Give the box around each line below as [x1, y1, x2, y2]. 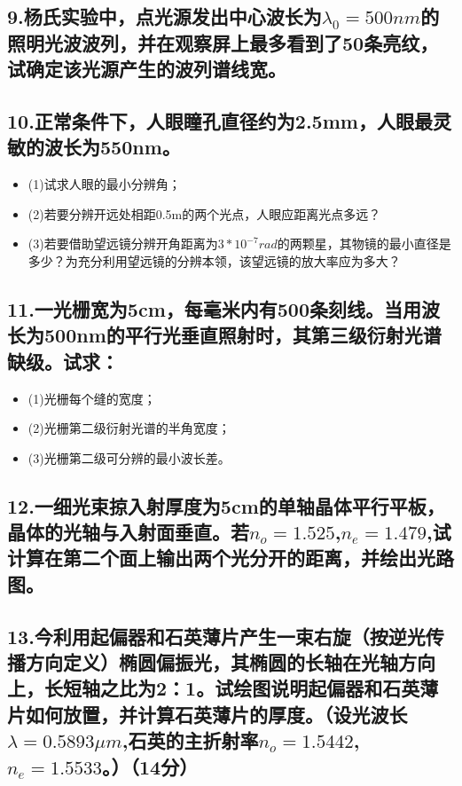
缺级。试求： [7, 347, 119, 374]
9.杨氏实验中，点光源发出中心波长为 [7, 3, 322, 30]
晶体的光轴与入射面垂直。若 [7, 518, 249, 546]
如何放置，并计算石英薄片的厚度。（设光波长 [25, 700, 408, 727]
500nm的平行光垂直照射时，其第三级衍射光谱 [43, 321, 442, 349]
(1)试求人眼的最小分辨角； [27, 175, 181, 193]
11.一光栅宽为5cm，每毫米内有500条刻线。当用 [7, 295, 421, 322]
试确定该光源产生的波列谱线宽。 [7, 55, 286, 83]
